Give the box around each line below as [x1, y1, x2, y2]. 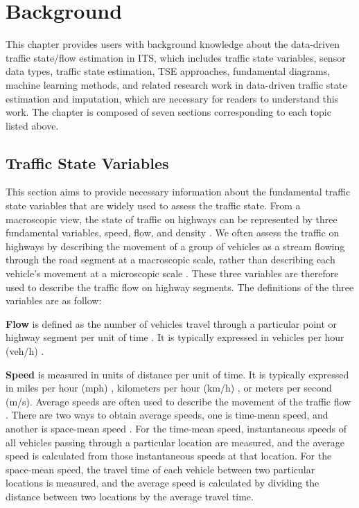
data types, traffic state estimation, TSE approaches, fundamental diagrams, [6, 64, 331, 78]
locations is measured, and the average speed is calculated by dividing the [6, 475, 319, 490]
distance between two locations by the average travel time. [6, 489, 254, 503]
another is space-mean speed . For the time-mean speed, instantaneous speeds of [6, 421, 347, 435]
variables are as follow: [6, 293, 102, 308]
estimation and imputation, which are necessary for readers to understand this [6, 91, 339, 105]
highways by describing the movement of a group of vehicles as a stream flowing [6, 238, 345, 253]
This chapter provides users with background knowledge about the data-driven [6, 37, 340, 51]
